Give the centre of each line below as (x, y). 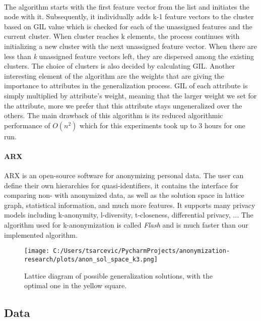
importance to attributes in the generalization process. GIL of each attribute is (126, 86)
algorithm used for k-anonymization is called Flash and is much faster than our (126, 225)
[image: (37, 251)
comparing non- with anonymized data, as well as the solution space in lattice (124, 195)
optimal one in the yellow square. (76, 285)
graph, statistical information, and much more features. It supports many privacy (130, 205)
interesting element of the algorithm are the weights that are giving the (114, 75)
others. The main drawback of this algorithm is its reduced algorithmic (114, 115)
